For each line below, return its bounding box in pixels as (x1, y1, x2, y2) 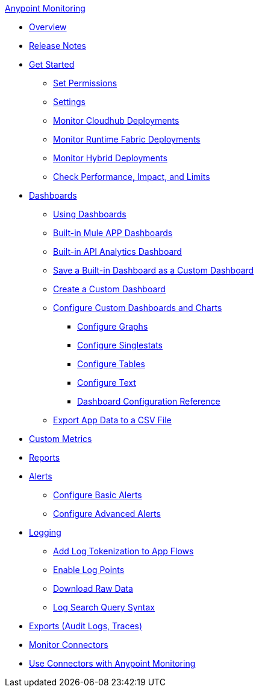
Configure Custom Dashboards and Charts (53, 303, 222, 313)
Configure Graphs (77, 321, 148, 332)
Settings (53, 97, 86, 107)
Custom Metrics (29, 434, 92, 444)
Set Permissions (53, 78, 117, 88)
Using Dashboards (53, 209, 126, 219)
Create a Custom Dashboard (53, 284, 166, 294)
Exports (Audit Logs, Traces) (29, 621, 143, 631)
